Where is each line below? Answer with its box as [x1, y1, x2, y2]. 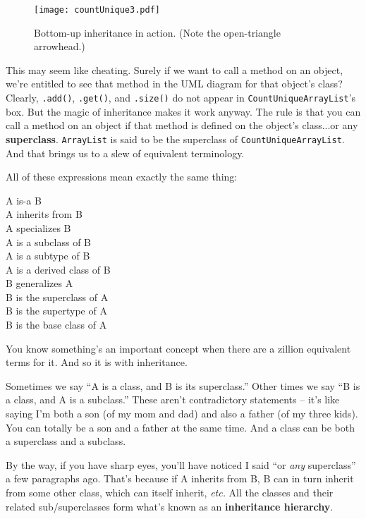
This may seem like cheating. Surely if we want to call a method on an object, [6, 62, 343, 77]
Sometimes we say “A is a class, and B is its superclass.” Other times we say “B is [6, 378, 360, 393]
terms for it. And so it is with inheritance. [6, 355, 188, 370]
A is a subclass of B [6, 234, 92, 249]
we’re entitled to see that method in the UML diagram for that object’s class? [6, 76, 343, 91]
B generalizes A [6, 276, 73, 291]
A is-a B [6, 193, 42, 207]
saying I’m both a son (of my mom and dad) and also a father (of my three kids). [6, 406, 358, 421]
